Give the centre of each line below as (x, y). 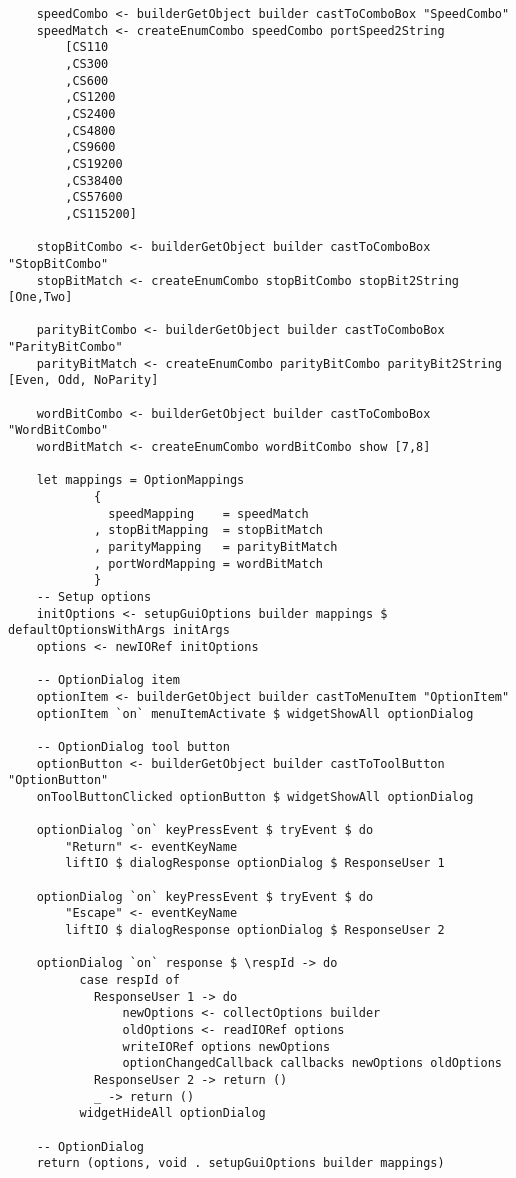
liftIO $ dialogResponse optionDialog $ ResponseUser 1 (255, 863)
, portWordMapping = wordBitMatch (208, 563)
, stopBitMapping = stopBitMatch (208, 530)
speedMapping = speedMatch (208, 513)
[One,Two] (40, 297)
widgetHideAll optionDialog (172, 1113)
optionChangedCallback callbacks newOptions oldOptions (312, 1063)
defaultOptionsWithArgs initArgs (119, 630)
